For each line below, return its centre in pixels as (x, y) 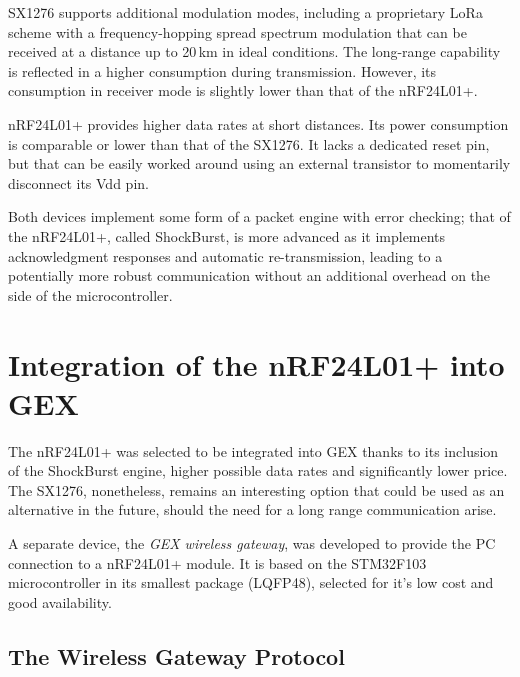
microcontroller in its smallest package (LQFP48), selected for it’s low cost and (251, 582)
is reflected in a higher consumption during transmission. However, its (222, 70)
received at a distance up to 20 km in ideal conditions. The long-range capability (254, 51)
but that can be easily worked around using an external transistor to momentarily (259, 163)
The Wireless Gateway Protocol (176, 655)
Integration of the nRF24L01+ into (256, 363)
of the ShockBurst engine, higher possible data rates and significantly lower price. (258, 470)
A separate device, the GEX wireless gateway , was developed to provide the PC (252, 543)
